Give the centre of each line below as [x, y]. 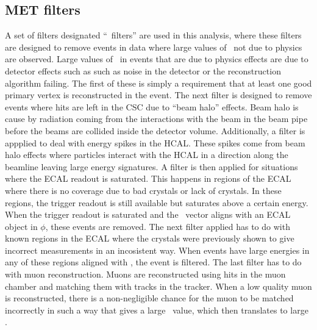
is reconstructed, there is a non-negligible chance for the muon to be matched [149, 298]
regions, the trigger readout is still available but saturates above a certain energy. [157, 202]
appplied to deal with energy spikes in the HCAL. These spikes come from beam [155, 142]
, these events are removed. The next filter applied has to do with [168, 226]
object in [21, 226]
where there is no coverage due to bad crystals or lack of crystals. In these [143, 190]
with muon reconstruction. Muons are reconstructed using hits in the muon [145, 274]
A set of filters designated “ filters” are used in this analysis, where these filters [153, 35]
